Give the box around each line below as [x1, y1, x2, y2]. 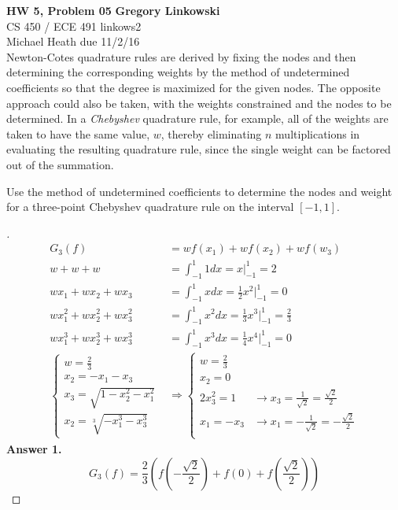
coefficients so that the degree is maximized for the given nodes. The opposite [6, 79, 381, 95]
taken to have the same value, [6, 125, 150, 142]
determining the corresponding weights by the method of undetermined [6, 64, 350, 80]
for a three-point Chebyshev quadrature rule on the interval [6, 198, 294, 215]
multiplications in [275, 125, 360, 142]
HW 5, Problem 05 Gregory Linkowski [6, 2, 220, 18]
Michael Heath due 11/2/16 [6, 33, 140, 50]
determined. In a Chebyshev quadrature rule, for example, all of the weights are [6, 110, 389, 127]
